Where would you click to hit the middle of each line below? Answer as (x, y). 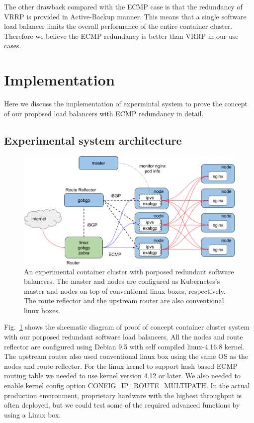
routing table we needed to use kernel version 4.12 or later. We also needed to (122, 376)
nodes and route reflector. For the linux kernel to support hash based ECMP (121, 366)
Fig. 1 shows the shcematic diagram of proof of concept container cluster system (127, 327)
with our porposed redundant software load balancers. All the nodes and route (124, 337)
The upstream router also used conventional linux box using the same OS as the (126, 356)
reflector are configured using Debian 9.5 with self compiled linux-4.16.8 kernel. (125, 346)
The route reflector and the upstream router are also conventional (124, 300)
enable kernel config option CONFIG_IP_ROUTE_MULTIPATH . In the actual (127, 385)
